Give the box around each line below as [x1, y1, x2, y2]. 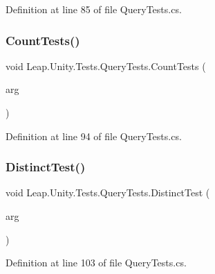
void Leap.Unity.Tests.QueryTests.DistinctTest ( [6, 185, 210, 200]
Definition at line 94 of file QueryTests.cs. [6, 128, 182, 143]
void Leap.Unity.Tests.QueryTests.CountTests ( [6, 58, 206, 73]
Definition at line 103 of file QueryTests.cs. [6, 255, 187, 270]
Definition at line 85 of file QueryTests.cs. [6, 2, 182, 16]
